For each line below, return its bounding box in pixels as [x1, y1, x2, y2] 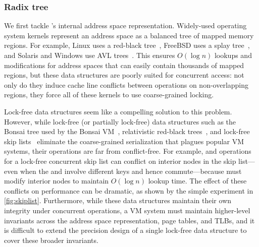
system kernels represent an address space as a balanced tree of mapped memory [4, 30, 254, 40]
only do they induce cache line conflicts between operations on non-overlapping [4, 79, 249, 90]
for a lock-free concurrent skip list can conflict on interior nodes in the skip [4, 155, 236, 166]
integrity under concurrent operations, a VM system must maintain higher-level [4, 205, 250, 215]
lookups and [214, 50, 252, 60]
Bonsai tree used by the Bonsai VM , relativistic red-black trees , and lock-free [4, 126, 250, 137]
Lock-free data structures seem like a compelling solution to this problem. [4, 106, 232, 116]
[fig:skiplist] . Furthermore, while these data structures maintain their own [4, 195, 232, 206]
